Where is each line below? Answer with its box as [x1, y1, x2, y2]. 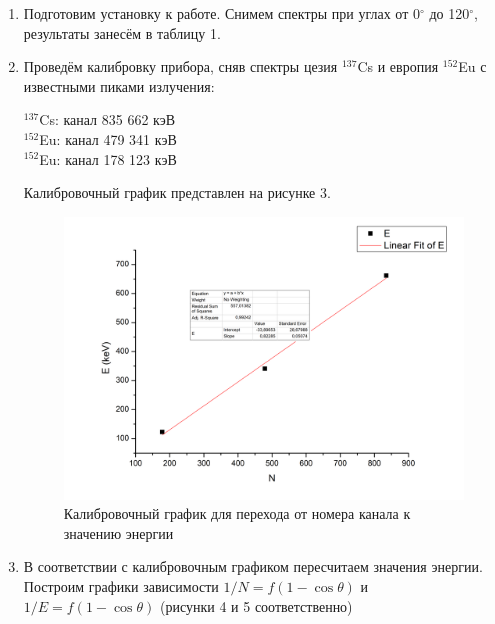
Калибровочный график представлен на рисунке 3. [23, 182, 331, 203]
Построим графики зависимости [23, 576, 219, 597]
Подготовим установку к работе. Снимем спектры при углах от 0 [23, 3, 420, 23]
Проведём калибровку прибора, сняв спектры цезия [23, 56, 338, 77]
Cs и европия [357, 56, 439, 77]
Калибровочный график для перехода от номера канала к [63, 503, 411, 524]
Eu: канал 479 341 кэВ [39, 128, 177, 149]
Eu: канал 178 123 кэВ [39, 148, 177, 169]
